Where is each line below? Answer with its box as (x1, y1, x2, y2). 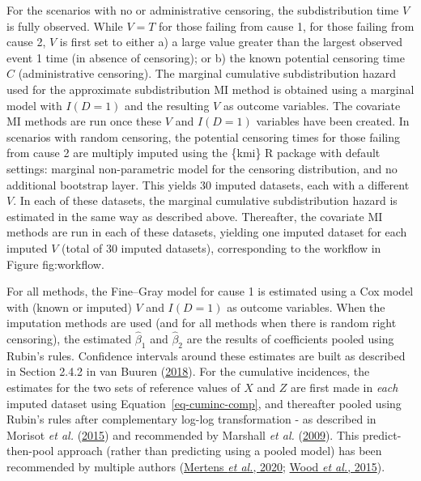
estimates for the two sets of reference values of (6, 379, 240, 396)
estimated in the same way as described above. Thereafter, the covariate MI (6, 207, 383, 224)
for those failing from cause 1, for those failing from (159, 17, 415, 34)
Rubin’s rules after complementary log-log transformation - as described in (6, 411, 376, 428)
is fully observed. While (6, 17, 123, 34)
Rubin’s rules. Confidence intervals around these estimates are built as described (6, 347, 406, 364)
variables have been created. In (256, 113, 410, 130)
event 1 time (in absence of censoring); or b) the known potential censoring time (6, 49, 405, 66)
